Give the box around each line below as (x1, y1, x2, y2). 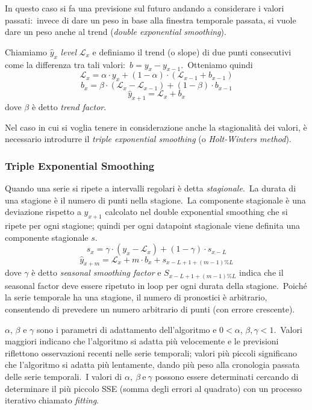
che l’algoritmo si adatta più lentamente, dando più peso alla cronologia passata (5, 358, 300, 371)
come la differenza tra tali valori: (5, 58, 125, 70)
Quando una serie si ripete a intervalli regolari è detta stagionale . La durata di (5, 182, 296, 194)
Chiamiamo (5, 45, 47, 58)
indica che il (239, 266, 284, 279)
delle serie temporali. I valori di (5, 370, 122, 383)
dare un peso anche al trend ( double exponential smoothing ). (5, 25, 226, 38)
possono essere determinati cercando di (155, 370, 299, 383)
